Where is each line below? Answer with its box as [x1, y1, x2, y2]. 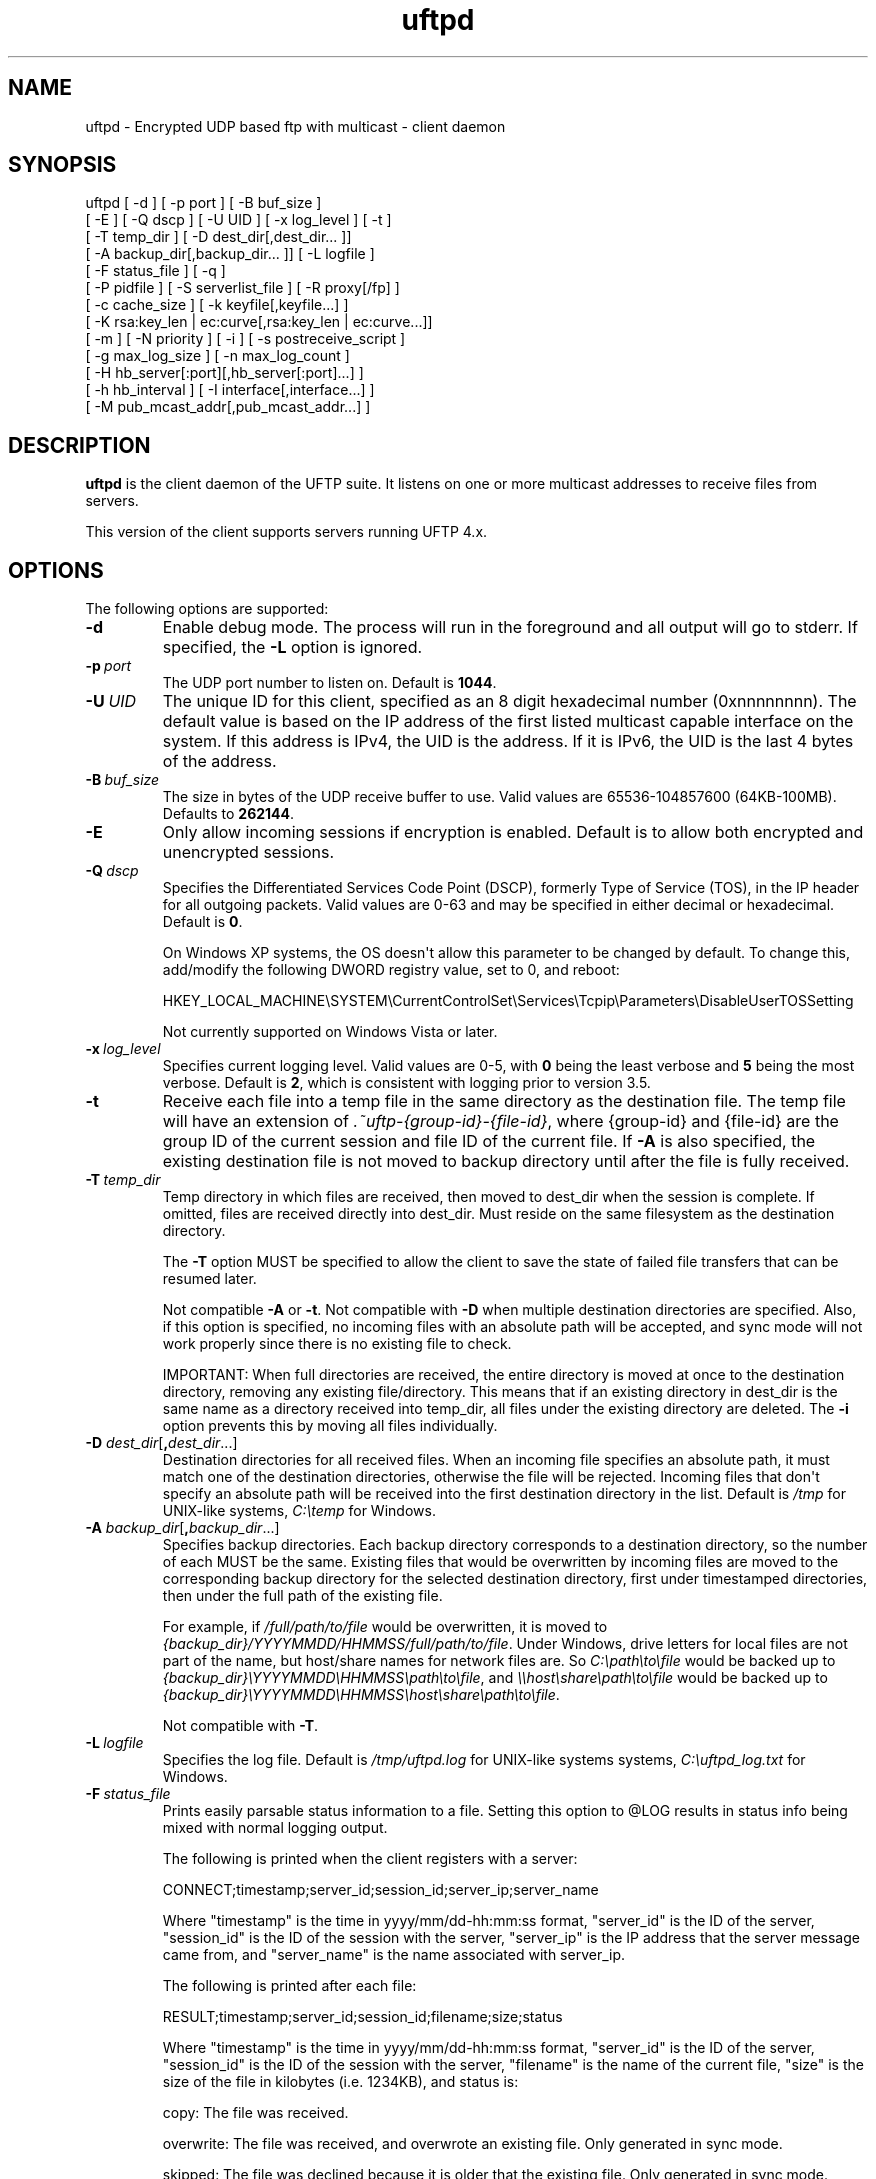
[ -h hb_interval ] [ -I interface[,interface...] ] [85, 381, 375, 399]
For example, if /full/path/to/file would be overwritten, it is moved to [162, 1618, 608, 1636]
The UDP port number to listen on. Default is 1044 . [162, 674, 497, 692]
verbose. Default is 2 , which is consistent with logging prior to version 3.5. [162, 1074, 651, 1092]
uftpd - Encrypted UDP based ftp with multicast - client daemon [85, 117, 506, 135]
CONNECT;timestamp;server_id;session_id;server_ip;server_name [162, 1881, 599, 1899]
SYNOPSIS [8, 152, 117, 178]
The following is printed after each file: [162, 1977, 417, 1995]
